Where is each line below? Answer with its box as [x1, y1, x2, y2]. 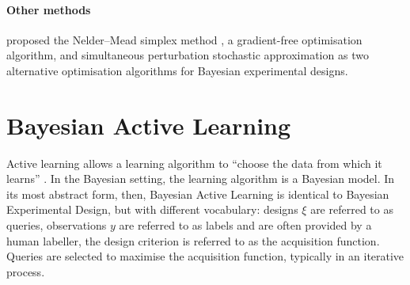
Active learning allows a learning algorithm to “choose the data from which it [6, 154, 382, 171]
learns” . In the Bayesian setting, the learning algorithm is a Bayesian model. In [6, 170, 395, 187]
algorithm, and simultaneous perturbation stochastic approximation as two [6, 47, 369, 63]
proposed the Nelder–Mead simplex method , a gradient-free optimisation [6, 31, 363, 47]
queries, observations [6, 217, 107, 234]
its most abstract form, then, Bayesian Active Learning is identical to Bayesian [6, 185, 389, 202]
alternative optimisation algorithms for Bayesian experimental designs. [6, 62, 348, 78]
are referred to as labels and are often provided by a [119, 217, 372, 234]
